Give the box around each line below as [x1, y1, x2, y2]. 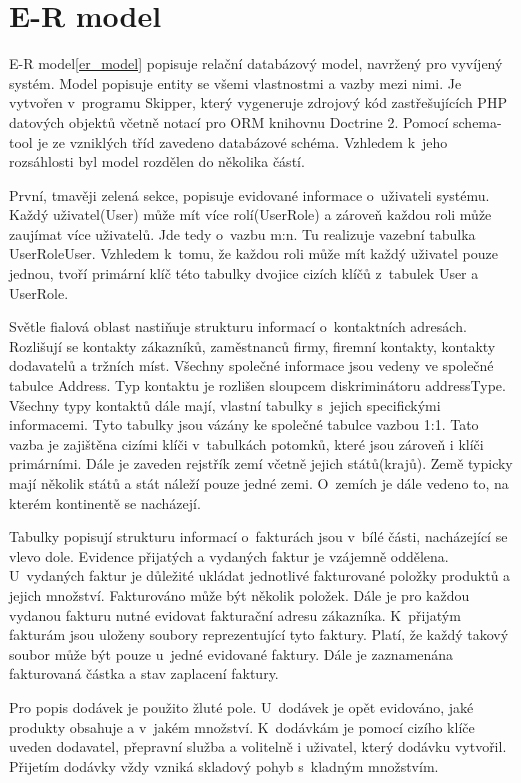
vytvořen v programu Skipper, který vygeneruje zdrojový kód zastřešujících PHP [9, 92, 507, 113]
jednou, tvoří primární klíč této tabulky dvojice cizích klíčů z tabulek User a [9, 263, 479, 284]
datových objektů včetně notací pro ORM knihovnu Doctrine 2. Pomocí [9, 111, 449, 132]
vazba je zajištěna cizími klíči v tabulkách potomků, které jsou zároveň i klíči [9, 433, 484, 454]
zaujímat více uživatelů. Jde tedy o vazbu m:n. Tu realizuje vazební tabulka [9, 223, 476, 244]
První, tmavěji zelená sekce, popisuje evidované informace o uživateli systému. [9, 184, 490, 205]
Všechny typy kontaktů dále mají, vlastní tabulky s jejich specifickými [9, 394, 441, 415]
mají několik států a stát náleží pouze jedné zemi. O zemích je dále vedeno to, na [9, 473, 509, 493]
